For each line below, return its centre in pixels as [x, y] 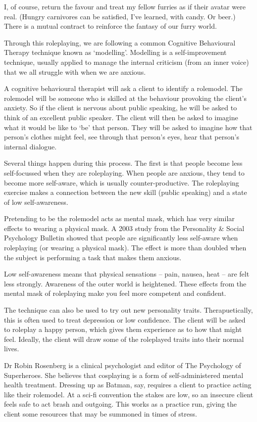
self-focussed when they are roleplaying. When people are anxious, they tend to [124, 172]
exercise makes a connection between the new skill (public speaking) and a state [126, 192]
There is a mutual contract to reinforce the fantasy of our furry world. [110, 26]
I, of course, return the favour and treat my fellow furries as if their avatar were [125, 6]
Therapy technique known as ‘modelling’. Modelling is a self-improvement [115, 52]
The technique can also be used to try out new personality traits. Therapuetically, [128, 310]
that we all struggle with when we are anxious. [75, 71]
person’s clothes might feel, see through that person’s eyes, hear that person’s [122, 137]
